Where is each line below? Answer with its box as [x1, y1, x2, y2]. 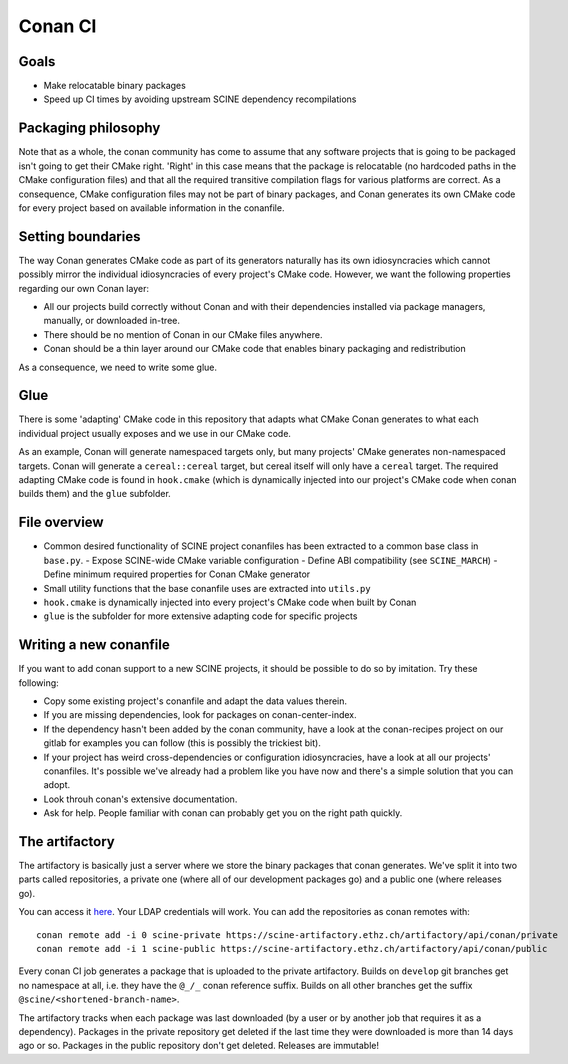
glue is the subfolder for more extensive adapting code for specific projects [43, 610, 358, 622]
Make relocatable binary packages [43, 80, 187, 92]
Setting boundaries [18, 228, 141, 245]
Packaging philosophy [18, 120, 161, 137]
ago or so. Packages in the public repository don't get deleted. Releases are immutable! [18, 1040, 380, 1052]
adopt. [43, 779, 71, 791]
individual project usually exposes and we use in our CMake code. [18, 427, 292, 439]
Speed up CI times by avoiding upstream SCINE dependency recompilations [43, 93, 357, 105]
